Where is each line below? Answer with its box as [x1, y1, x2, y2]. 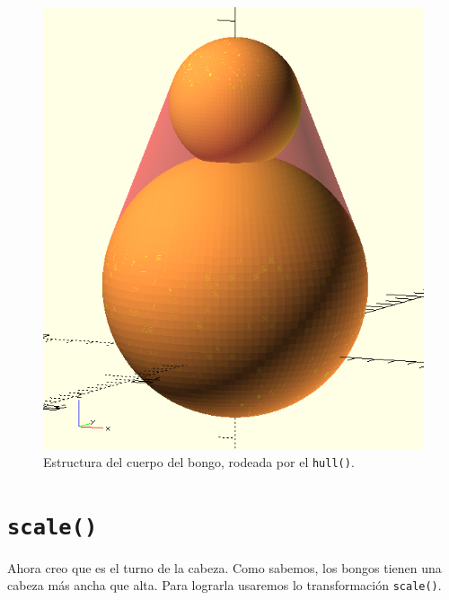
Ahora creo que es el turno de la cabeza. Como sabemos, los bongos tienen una [7, 558, 442, 577]
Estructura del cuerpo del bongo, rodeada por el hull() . [43, 452, 355, 471]
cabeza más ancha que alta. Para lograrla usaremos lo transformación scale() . [7, 576, 442, 595]
